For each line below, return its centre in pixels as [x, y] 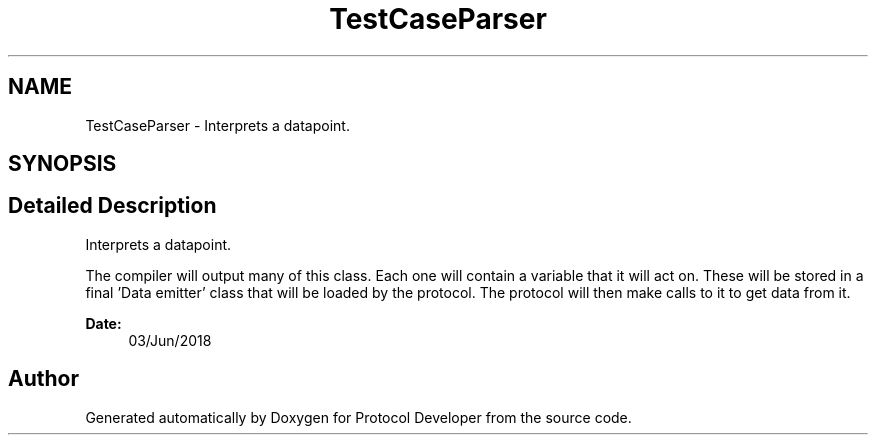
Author [43, 379]
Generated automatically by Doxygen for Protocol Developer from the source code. [358, 417]
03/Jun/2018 [170, 340]
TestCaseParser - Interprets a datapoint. [217, 125]
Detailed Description [112, 206]
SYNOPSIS [62, 164]
